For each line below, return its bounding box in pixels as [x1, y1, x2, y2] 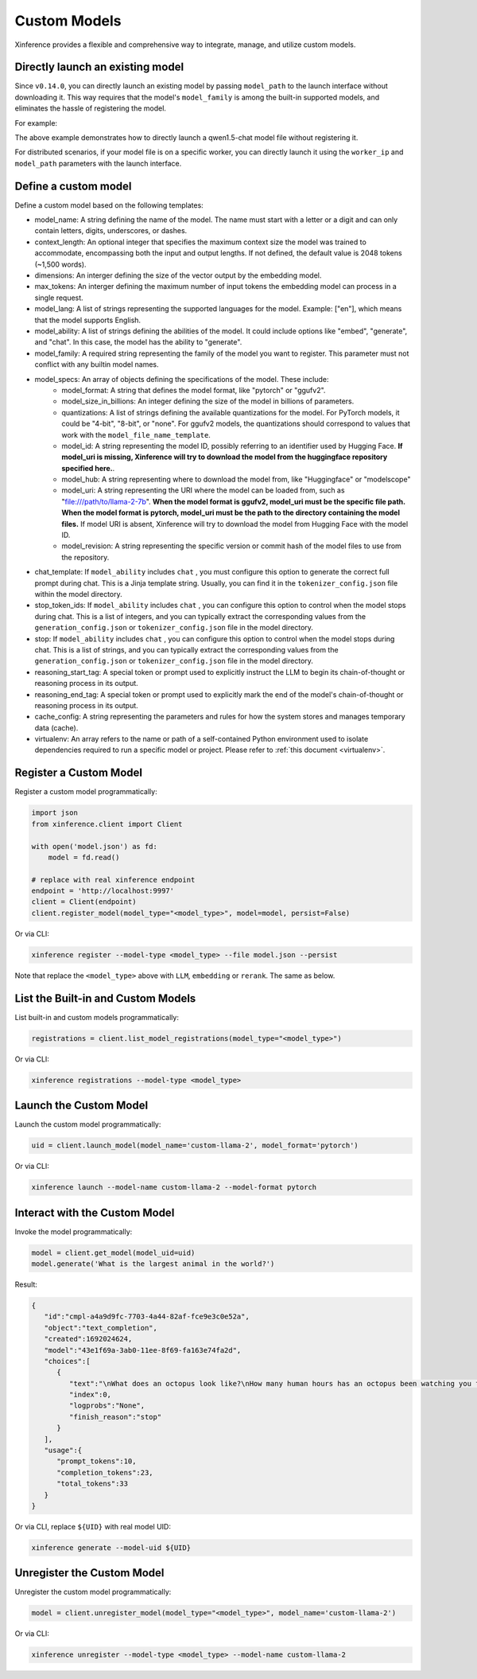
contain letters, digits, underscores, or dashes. [34, 226, 188, 236]
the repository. [61, 552, 110, 562]
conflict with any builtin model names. [34, 360, 159, 369]
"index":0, [68, 1390, 111, 1400]
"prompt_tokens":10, [56, 1457, 137, 1466]
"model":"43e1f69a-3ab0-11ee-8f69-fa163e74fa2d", [44, 1346, 242, 1354]
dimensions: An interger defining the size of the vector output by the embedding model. [34, 271, 322, 280]
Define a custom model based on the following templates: [14, 200, 204, 210]
